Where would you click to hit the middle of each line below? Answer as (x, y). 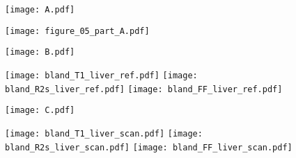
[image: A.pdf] (40, 10)
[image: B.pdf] (40, 52)
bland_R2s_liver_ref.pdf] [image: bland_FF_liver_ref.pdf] (144, 89)
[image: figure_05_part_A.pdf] (77, 31)
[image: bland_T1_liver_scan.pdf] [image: (104, 133)
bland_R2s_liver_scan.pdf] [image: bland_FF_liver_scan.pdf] (149, 147)
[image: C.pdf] (40, 111)
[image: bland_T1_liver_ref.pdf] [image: (101, 75)
